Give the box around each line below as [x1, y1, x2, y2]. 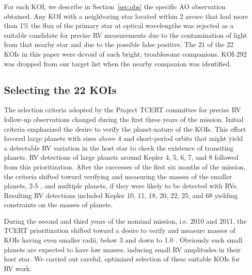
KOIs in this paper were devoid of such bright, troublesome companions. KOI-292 [4, 48, 247, 59]
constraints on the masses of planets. [4, 199, 113, 210]
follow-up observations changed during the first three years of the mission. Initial [4, 114, 244, 124]
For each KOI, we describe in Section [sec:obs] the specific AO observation [4, 1, 226, 11]
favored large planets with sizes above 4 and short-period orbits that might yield [4, 133, 243, 143]
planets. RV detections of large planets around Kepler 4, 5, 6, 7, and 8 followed [4, 152, 238, 162]
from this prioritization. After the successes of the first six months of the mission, [4, 161, 246, 171]
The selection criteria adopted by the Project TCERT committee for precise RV [4, 105, 241, 115]
